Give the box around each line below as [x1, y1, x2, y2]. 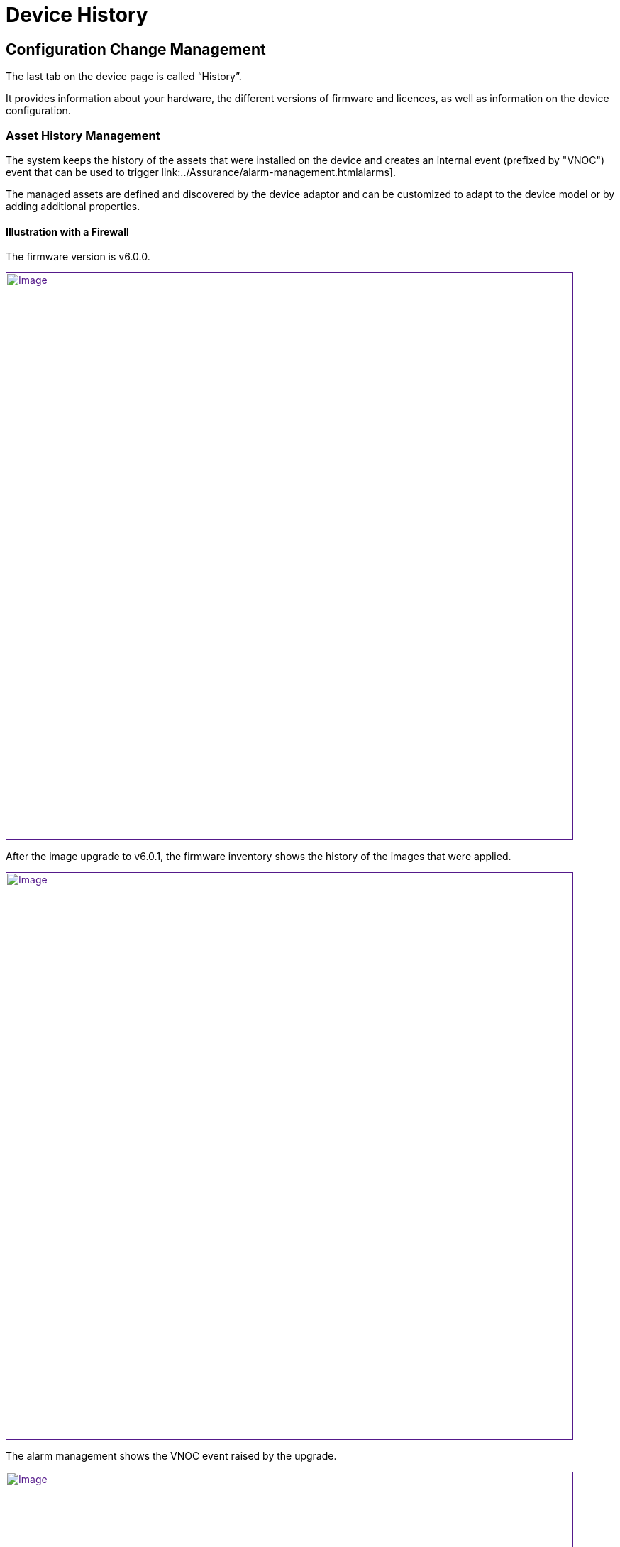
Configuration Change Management [6, 40, 266, 58]
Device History [6, 3, 148, 27]
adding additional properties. [6, 199, 140, 212]
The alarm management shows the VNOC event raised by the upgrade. [6, 1450, 337, 1463]
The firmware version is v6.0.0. [6, 251, 150, 263]
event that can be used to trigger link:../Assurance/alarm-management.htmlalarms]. [6, 165, 396, 178]
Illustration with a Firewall [6, 225, 129, 238]
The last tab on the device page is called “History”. [6, 70, 242, 83]
